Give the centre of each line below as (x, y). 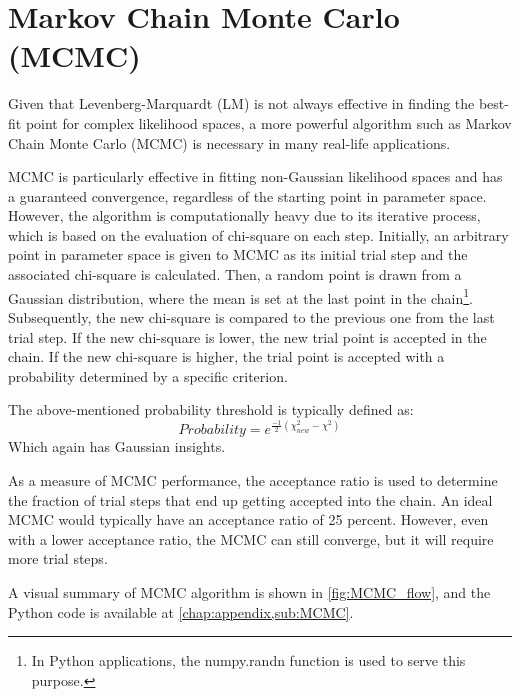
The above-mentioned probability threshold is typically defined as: (211, 409)
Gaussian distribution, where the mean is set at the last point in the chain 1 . (241, 296)
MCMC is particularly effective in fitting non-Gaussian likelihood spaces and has (255, 176)
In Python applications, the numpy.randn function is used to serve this (248, 660)
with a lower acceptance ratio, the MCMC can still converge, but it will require (251, 538)
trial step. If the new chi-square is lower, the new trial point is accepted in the (247, 336)
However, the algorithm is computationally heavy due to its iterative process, (244, 215)
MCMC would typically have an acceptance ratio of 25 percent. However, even (248, 519)
